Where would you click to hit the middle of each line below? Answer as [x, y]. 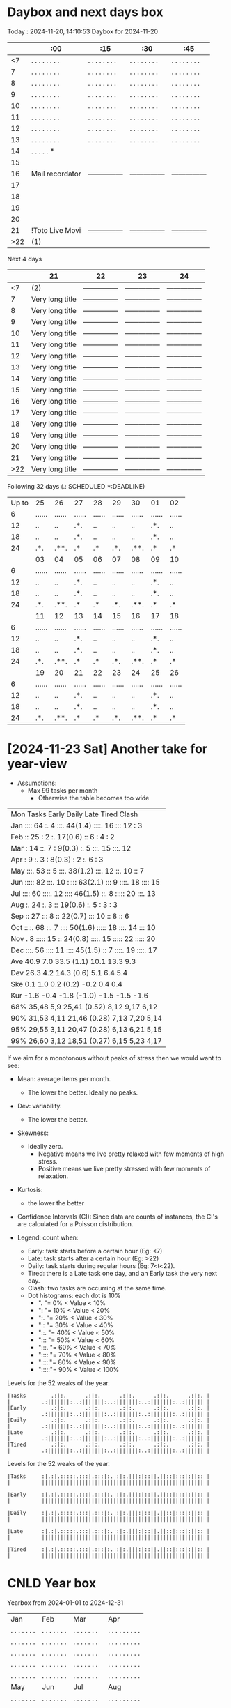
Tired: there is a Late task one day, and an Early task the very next [122, 1273]
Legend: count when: [48, 1237]
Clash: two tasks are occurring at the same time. [97, 1288]
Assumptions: [37, 783]
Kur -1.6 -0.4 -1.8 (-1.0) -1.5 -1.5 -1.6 [80, 996]
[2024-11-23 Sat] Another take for [107, 749]
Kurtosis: [30, 1189]
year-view [37, 764]
